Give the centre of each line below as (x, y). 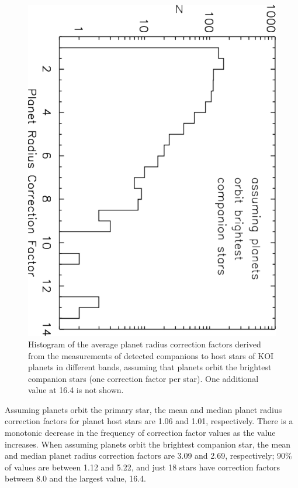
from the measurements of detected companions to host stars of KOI (151, 355)
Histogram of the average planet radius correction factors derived (145, 344)
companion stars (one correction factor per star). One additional (143, 378)
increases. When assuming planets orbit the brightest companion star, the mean (148, 444)
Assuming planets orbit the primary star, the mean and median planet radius (143, 409)
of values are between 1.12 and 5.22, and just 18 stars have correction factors (143, 467)
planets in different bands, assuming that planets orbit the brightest (150, 367)
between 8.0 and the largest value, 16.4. (75, 478)
